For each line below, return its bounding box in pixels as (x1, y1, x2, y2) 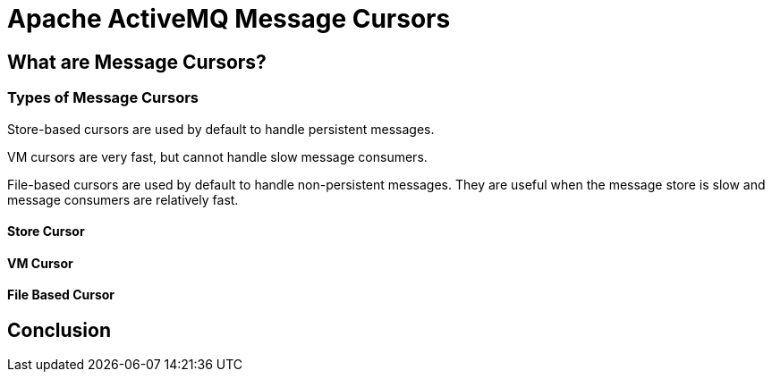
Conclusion (7, 318, 112, 341)
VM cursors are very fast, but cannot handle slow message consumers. (7, 148, 428, 164)
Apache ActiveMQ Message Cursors (7, 4, 451, 34)
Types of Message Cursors (7, 88, 199, 107)
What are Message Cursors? (7, 50, 267, 73)
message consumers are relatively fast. (7, 191, 239, 207)
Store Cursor (7, 223, 85, 240)
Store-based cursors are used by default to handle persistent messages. (7, 121, 435, 137)
